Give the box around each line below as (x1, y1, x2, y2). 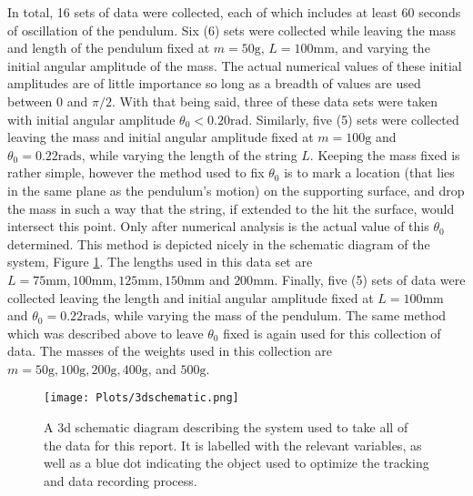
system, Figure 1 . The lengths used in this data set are (7, 252, 313, 271)
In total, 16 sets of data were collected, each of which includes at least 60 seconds (7, 3, 461, 21)
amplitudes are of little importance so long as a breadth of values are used (7, 74, 421, 93)
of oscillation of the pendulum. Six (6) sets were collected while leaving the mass (7, 20, 457, 39)
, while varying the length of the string (81, 145, 297, 164)
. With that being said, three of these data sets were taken (111, 91, 438, 110)
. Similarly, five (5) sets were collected (248, 109, 459, 128)
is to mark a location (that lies (284, 163, 455, 182)
